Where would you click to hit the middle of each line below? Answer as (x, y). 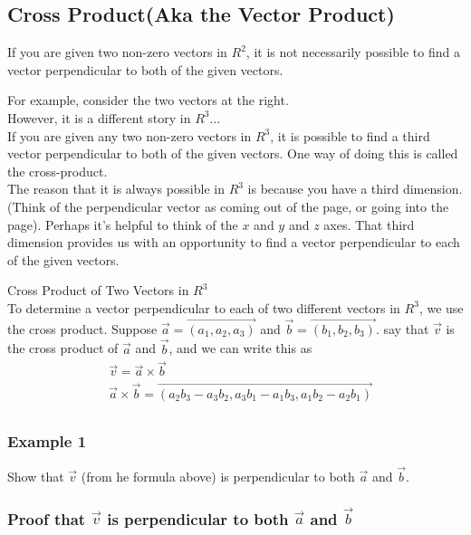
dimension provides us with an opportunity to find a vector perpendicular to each (234, 242)
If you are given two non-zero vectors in (117, 52)
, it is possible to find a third (350, 135)
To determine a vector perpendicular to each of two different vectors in (204, 307)
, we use (441, 307)
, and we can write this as (240, 348)
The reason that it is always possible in (116, 189)
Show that (36, 477)
